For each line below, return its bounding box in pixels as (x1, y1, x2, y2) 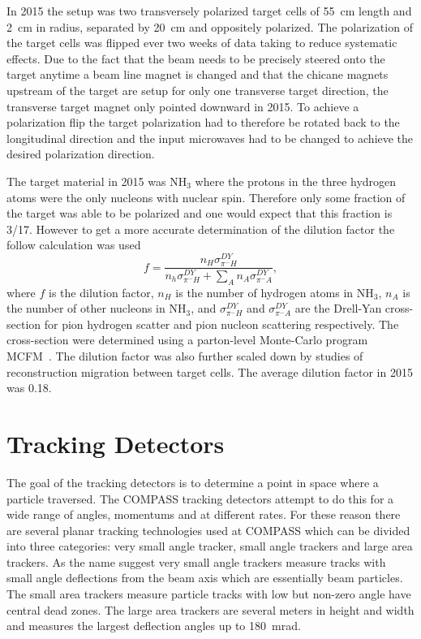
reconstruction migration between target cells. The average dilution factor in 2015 (6, 363, 413, 380)
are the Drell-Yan (294, 300, 382, 317)
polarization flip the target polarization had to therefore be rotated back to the (6, 114, 400, 131)
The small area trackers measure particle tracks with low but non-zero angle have (6, 585, 411, 602)
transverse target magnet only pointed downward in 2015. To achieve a (6, 97, 359, 114)
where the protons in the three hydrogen (195, 172, 397, 189)
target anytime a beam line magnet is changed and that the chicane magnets (6, 66, 389, 83)
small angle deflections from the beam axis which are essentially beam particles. (6, 569, 403, 586)
